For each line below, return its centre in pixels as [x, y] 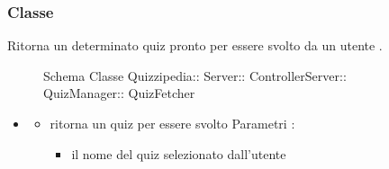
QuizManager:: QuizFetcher [119, 93]
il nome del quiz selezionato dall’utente [179, 153]
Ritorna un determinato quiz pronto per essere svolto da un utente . [195, 45]
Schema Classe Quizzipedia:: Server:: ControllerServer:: [195, 75]
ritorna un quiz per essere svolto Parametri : [172, 123]
